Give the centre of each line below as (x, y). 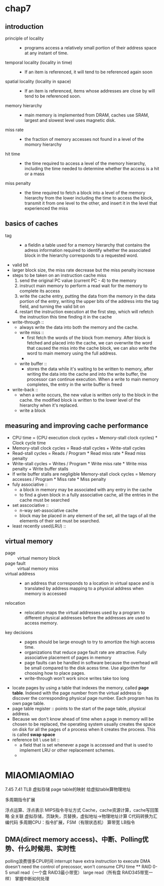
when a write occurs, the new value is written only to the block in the (89, 395)
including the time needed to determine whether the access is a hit (92, 169)
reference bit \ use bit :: (36, 740)
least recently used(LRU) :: (39, 526)
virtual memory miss (38, 568)
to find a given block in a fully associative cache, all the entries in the (89, 495)
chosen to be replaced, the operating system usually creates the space (84, 724)
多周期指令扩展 (20, 800)
